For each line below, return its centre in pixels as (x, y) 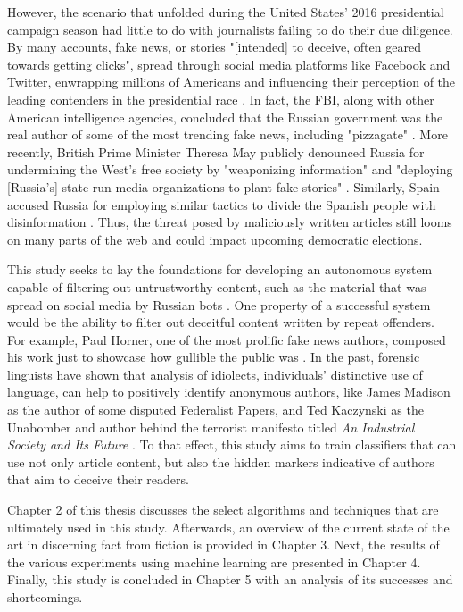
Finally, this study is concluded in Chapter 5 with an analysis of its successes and (230, 579)
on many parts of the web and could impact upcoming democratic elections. (215, 239)
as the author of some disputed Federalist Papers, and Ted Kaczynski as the (215, 410)
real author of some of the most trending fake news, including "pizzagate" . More (227, 134)
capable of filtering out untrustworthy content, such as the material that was (217, 286)
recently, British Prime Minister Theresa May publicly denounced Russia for (216, 151)
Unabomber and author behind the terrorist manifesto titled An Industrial (211, 427)
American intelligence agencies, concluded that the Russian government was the (225, 117)
